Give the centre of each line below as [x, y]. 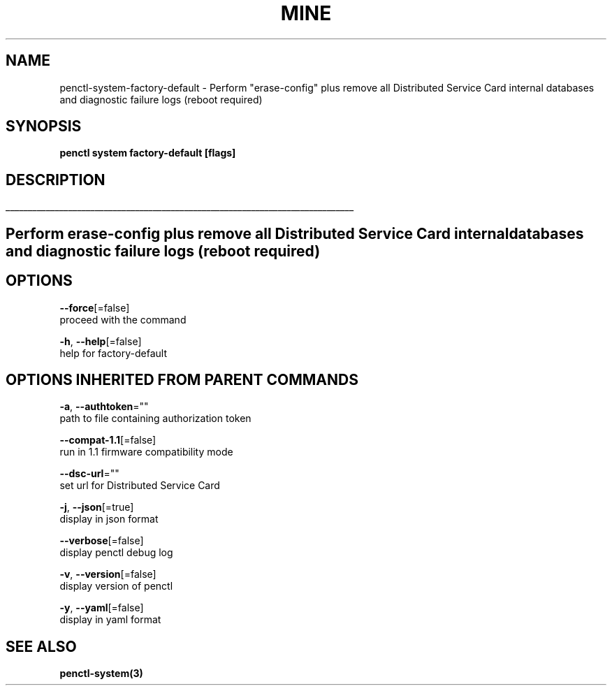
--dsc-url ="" [89, 474]
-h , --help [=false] [101, 341]
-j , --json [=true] [97, 507]
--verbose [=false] [102, 541]
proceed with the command [123, 319]
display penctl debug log [116, 553]
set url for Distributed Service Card [140, 486]
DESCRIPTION [56, 180]
